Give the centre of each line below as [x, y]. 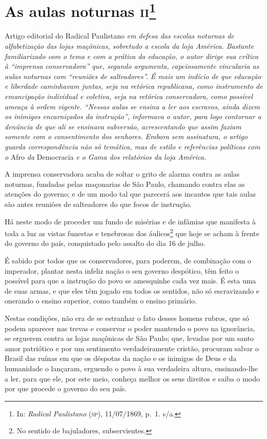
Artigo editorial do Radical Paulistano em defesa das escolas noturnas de [119, 36]
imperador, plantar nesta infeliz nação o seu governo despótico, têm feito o [122, 270]
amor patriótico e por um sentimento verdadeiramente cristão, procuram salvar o [132, 348]
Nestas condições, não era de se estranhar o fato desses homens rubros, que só [127, 318]
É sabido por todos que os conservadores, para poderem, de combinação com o [128, 260]
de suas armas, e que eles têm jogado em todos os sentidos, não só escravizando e [132, 290]
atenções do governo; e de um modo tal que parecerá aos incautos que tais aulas [130, 194]
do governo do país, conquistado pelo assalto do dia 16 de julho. [105, 243]
